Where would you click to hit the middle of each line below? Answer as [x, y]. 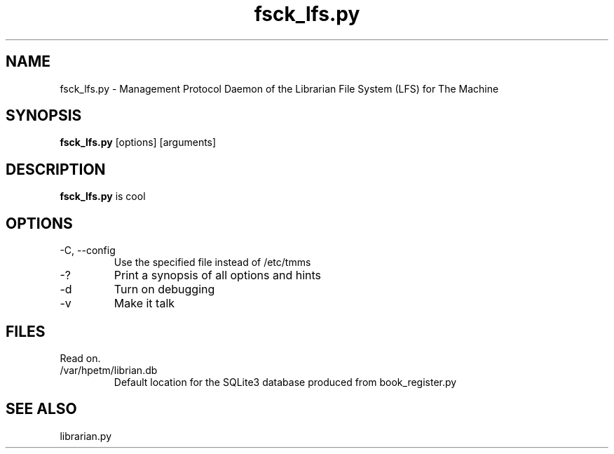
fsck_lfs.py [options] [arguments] [138, 142]
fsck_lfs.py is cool [103, 196]
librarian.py [86, 436]
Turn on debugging [164, 289]
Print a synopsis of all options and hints [218, 275]
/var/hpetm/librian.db [109, 370]
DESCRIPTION [56, 169]
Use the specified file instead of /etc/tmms [212, 262]
